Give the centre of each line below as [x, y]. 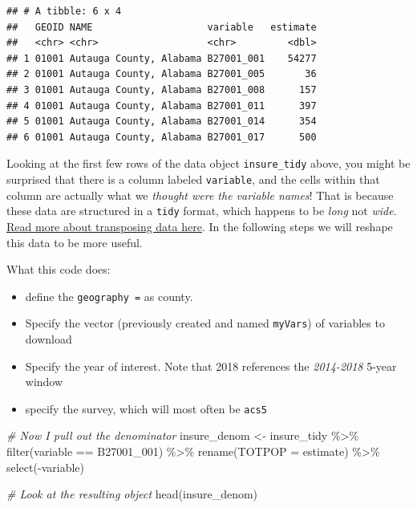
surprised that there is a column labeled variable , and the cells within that [193, 179]
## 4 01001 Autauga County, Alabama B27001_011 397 [162, 106]
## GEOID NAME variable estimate [162, 27]
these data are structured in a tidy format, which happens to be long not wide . [202, 211]
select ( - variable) [45, 467]
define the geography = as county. [109, 296]
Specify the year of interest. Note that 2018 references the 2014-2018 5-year [211, 366]
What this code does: [59, 269]
